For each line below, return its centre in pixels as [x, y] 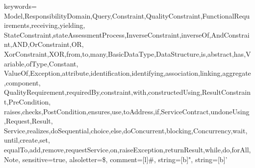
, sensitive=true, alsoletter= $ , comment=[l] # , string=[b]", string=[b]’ [123, 159]
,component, [22, 82]
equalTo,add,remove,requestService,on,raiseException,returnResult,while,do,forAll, [127, 149]
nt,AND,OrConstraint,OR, [44, 44]
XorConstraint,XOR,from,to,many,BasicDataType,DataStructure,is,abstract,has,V [127, 53]
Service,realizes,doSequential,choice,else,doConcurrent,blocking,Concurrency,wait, [126, 130]
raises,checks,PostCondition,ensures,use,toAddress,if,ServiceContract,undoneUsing [127, 111]
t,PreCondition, [27, 101]
